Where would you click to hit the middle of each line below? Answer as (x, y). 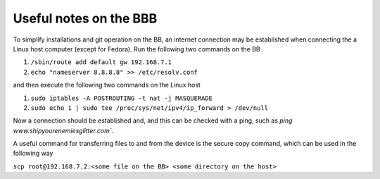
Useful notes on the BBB (85, 18)
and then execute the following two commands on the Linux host (107, 85)
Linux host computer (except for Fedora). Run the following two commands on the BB (137, 49)
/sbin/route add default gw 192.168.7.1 (101, 62)
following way (33, 153)
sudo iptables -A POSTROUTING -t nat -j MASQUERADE (122, 98)
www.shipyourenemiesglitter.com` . (63, 130)
